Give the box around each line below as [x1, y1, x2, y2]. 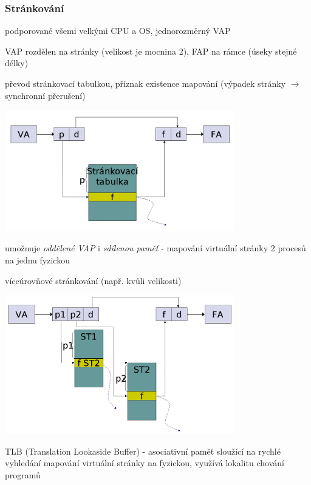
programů [5, 468, 41, 481]
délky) [5, 56, 29, 69]
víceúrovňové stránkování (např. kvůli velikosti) [5, 274, 182, 287]
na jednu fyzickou [5, 254, 70, 266]
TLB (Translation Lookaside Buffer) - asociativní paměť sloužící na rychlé [5, 444, 281, 457]
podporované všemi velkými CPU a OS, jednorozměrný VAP [5, 24, 231, 37]
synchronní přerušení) [5, 89, 86, 101]
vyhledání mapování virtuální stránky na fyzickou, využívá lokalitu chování [5, 456, 284, 469]
